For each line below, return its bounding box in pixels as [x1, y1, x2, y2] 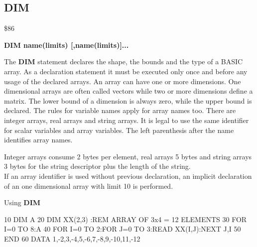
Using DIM [4, 197, 41, 208]
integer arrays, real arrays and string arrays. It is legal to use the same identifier [4, 115, 249, 125]
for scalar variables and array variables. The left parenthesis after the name [4, 124, 234, 135]
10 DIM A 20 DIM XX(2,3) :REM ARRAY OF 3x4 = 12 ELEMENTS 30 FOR [4, 214, 247, 224]
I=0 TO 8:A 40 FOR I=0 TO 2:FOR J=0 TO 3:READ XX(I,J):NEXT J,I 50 [4, 224, 241, 234]
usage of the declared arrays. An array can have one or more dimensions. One [4, 76, 241, 86]
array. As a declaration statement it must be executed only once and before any [4, 66, 248, 76]
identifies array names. [4, 134, 73, 145]
